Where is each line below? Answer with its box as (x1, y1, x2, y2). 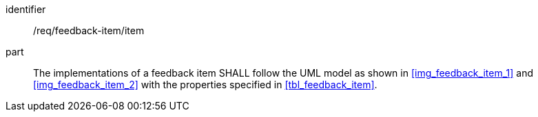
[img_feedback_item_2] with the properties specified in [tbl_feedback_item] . (33, 79, 377, 90)
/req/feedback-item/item (33, 25, 145, 36)
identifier (6, 3, 46, 15)
